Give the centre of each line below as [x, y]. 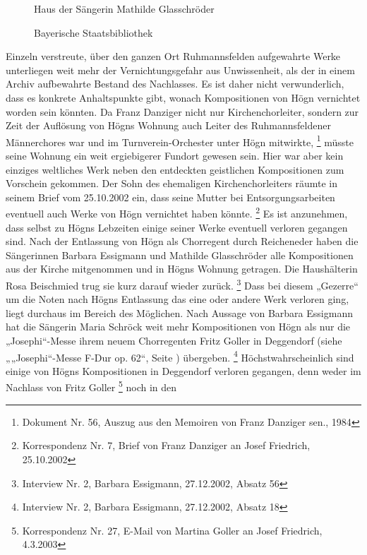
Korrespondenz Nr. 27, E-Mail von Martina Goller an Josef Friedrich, [172, 530]
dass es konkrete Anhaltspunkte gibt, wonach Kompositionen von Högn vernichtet [183, 97]
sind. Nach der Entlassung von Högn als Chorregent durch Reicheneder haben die [182, 241]
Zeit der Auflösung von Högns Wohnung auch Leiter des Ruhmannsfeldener [168, 125]
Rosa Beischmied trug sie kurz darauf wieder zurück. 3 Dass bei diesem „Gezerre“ [182, 284]
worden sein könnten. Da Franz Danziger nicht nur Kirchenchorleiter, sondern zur [182, 111]
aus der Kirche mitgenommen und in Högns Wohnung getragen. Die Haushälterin [182, 269]
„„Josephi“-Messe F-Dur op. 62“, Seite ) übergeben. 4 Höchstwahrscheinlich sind [180, 356]
